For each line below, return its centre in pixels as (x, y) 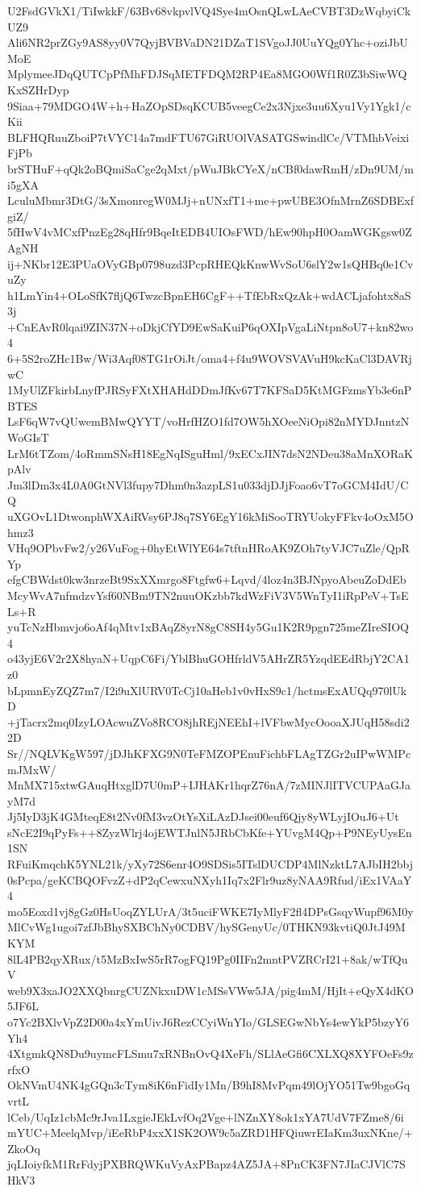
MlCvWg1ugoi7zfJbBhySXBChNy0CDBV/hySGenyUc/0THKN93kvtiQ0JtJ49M (206, 927)
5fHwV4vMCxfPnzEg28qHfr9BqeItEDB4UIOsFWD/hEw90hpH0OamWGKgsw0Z (210, 232)
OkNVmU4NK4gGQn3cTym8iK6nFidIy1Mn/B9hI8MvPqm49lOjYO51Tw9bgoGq (209, 1085)
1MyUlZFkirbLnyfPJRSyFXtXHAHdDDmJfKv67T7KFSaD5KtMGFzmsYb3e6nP (210, 390)
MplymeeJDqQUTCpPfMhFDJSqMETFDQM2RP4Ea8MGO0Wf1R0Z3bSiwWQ (207, 74)
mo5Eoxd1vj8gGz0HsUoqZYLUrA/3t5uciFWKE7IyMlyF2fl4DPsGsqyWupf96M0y (210, 911)
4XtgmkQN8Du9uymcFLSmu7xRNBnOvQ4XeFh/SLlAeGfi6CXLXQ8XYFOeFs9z (210, 1054)
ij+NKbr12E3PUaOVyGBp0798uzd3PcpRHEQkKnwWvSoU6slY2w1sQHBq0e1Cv (210, 263)
